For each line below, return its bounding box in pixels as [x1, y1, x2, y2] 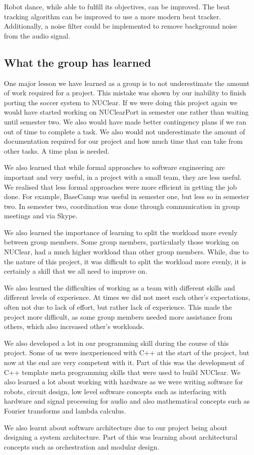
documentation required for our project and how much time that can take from [4, 136, 243, 146]
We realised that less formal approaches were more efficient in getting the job [4, 181, 237, 192]
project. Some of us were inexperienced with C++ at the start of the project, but [4, 347, 250, 358]
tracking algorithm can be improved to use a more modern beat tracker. [4, 11, 221, 21]
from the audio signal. [4, 30, 70, 41]
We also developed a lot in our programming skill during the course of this [4, 337, 229, 348]
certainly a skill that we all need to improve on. [4, 266, 148, 276]
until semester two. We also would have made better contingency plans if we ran [4, 116, 246, 126]
